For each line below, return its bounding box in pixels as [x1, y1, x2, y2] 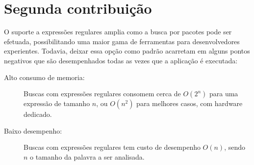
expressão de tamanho [24, 98, 90, 109]
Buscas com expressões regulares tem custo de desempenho [24, 142, 201, 152]
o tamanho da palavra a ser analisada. [30, 151, 145, 162]
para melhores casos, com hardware [136, 98, 243, 109]
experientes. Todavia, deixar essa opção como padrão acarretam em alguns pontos [4, 46, 250, 56]
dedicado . [24, 109, 52, 119]
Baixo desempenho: [4, 125, 62, 136]
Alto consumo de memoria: [4, 72, 85, 82]
